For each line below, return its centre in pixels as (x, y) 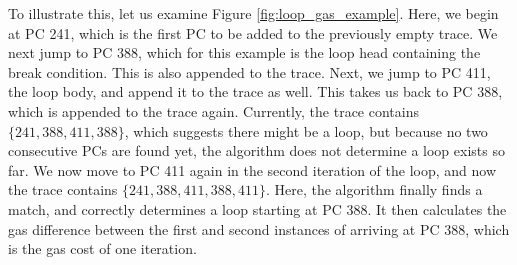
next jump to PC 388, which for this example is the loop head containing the (244, 52)
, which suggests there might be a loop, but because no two (306, 130)
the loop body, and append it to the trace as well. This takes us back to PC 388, (255, 91)
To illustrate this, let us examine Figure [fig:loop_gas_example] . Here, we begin (253, 13)
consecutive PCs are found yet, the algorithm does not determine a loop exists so (256, 150)
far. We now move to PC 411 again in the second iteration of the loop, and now (252, 169)
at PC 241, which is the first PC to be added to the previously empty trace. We (253, 32)
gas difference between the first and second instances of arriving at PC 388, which (259, 228)
